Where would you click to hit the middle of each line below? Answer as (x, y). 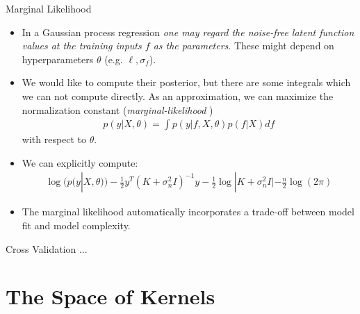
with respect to (54, 139)
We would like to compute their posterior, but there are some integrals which (186, 82)
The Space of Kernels (111, 296)
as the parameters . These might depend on (244, 46)
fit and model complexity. (76, 225)
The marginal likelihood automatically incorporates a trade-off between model (188, 212)
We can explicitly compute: (80, 162)
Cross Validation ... (47, 248)
